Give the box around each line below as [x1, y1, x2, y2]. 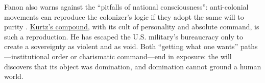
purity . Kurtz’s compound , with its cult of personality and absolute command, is [4, 21, 259, 32]
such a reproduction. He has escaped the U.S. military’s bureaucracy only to [4, 31, 243, 41]
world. [4, 71, 23, 81]
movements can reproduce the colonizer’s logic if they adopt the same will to [4, 11, 244, 22]
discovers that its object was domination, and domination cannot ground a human [4, 61, 261, 71]
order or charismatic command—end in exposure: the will [52, 51, 232, 61]
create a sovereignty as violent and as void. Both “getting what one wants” [4, 41, 238, 52]
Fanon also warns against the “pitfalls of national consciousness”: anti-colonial [4, 2, 249, 12]
